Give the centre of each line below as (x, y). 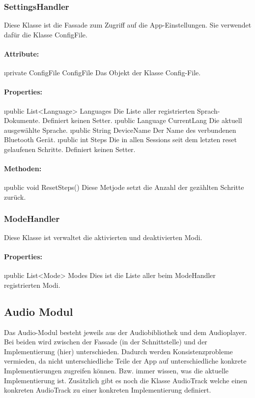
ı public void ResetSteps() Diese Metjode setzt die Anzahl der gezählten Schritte (124, 187)
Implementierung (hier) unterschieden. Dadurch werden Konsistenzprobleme (118, 351)
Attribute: (22, 54)
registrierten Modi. (32, 285)
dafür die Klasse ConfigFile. (46, 34)
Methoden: (23, 168)
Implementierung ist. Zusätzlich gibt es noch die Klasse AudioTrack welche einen (126, 380)
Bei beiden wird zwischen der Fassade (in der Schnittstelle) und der (106, 342)
